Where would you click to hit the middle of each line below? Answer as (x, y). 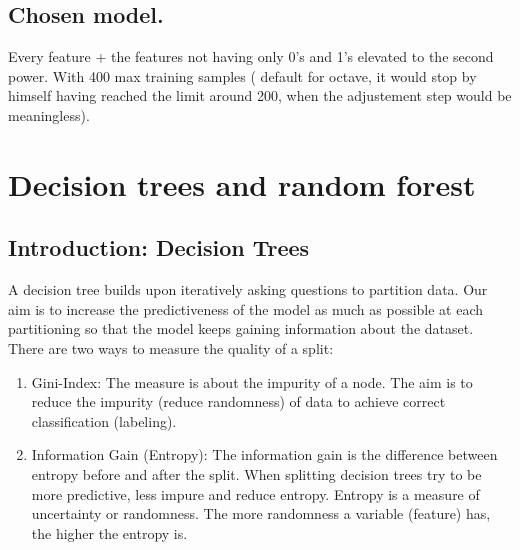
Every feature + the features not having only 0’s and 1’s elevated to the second (251, 56)
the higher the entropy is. (109, 532)
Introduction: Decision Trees (159, 247)
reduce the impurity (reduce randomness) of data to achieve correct (238, 401)
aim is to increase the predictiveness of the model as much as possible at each (246, 308)
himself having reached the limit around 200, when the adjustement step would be (260, 95)
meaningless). (49, 114)
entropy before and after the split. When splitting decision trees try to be (256, 473)
